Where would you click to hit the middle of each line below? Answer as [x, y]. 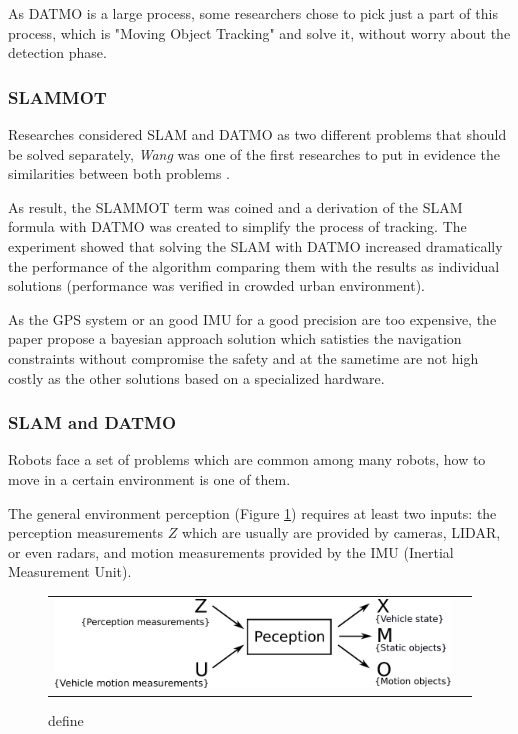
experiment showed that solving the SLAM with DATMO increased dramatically [255, 245]
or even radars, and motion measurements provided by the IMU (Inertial [231, 551]
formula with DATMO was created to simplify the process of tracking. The [237, 226]
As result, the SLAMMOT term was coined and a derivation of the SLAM [235, 206]
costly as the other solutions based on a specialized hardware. [196, 377]
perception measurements [85, 532]
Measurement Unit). [70, 571]
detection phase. [57, 52]
